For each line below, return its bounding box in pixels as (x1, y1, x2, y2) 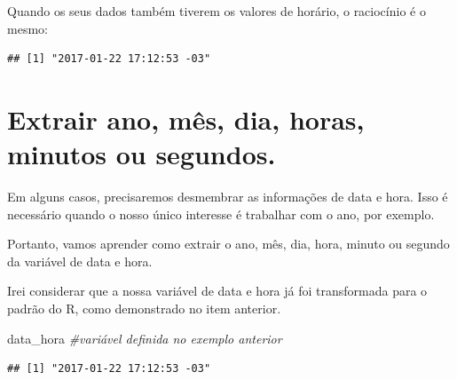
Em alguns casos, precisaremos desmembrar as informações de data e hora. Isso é (7, 187, 448, 206)
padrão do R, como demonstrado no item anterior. (7, 299, 281, 318)
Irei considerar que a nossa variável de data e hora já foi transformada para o (7, 281, 428, 300)
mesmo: (7, 19, 48, 37)
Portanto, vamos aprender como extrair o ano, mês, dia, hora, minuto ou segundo (7, 234, 450, 253)
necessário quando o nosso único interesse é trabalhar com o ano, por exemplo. (7, 204, 435, 223)
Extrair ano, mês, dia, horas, (7, 100, 365, 137)
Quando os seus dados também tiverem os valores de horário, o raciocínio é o (7, 2, 426, 20)
